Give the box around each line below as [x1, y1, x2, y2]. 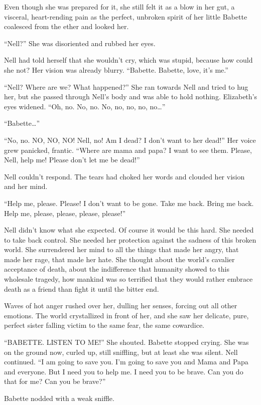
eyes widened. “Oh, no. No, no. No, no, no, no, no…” [4, 101, 166, 111]
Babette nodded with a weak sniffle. [4, 393, 114, 403]
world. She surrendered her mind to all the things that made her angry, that [4, 244, 239, 255]
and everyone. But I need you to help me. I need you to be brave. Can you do [4, 366, 243, 376]
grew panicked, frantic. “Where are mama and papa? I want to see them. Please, [4, 144, 252, 155]
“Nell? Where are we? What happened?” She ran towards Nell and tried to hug [4, 81, 248, 92]
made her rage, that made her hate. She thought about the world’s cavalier [4, 254, 235, 264]
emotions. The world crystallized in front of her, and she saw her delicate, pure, [4, 310, 249, 320]
